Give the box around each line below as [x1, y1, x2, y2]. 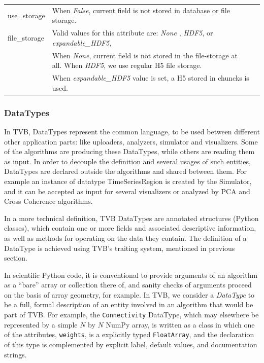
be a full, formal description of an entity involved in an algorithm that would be [4, 299, 253, 310]
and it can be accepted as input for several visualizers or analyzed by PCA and [4, 186, 250, 196]
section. [4, 252, 27, 263]
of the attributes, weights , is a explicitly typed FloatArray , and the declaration [4, 329, 254, 340]
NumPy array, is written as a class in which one [106, 319, 255, 330]
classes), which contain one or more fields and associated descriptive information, [4, 223, 256, 233]
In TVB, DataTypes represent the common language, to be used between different [4, 126, 260, 136]
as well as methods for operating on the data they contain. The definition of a [4, 232, 247, 243]
